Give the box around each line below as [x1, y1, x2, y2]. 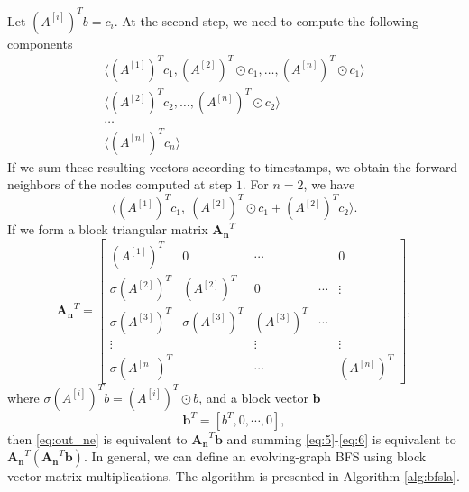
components [7, 33, 73, 52]
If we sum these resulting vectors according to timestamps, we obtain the [7, 157, 411, 176]
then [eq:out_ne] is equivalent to [7, 429, 188, 448]
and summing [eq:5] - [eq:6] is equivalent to [226, 429, 456, 448]
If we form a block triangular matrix [7, 220, 208, 239]
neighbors [7, 175, 60, 194]
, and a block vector [198, 387, 308, 406]
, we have [303, 175, 355, 194]
